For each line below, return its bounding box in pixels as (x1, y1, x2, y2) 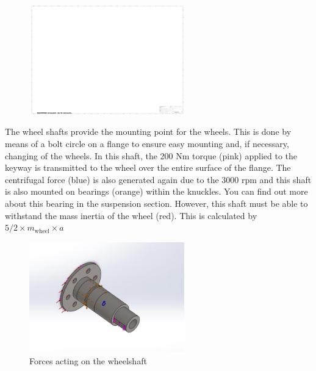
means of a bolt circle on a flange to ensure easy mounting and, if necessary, (5, 137, 289, 150)
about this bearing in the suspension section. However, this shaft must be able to (5, 197, 308, 210)
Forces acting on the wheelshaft (29, 355, 147, 367)
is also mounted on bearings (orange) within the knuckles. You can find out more (5, 185, 308, 198)
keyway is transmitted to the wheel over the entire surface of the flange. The (5, 161, 291, 174)
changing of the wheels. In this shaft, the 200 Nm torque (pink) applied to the (5, 149, 298, 162)
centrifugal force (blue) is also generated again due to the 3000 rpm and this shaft (5, 173, 312, 185)
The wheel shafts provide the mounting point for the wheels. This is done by (5, 125, 292, 138)
